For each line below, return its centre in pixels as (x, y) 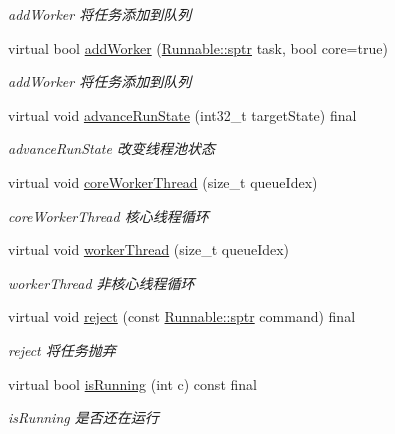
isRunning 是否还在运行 (83, 417)
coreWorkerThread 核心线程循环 (108, 215)
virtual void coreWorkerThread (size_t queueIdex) (163, 181)
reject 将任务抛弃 (62, 349)
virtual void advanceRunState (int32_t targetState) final (182, 114)
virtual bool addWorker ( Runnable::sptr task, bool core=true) (198, 47)
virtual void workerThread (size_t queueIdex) (149, 249)
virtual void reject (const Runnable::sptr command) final (182, 316)
